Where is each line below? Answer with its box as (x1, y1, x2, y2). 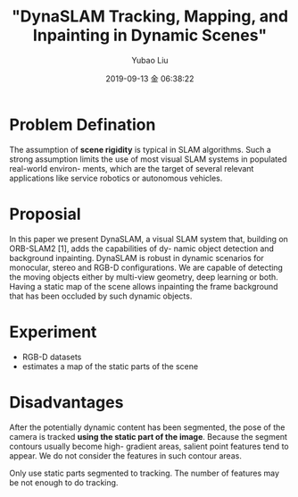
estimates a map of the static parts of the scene (21, 360, 199, 372)
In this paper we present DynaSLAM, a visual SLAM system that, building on (9, 233, 288, 244)
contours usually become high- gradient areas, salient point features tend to (9, 441, 289, 451)
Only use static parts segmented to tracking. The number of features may (9, 468, 279, 478)
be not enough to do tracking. (9, 476, 119, 488)
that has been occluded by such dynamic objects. (9, 291, 193, 301)
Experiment (9, 322, 97, 341)
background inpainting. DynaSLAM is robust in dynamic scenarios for (9, 252, 265, 263)
